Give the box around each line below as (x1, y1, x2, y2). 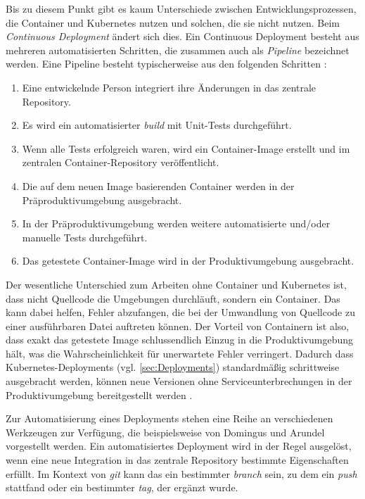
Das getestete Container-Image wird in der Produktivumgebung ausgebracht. (22, 253, 354, 268)
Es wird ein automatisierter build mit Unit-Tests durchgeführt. (22, 118, 292, 132)
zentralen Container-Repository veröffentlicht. (22, 155, 219, 170)
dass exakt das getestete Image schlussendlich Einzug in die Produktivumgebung (6, 332, 354, 347)
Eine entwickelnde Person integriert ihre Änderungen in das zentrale (22, 80, 316, 94)
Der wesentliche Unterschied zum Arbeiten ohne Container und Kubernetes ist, (6, 277, 347, 291)
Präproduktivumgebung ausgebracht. (22, 192, 182, 207)
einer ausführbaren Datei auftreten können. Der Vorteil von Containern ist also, (6, 318, 350, 333)
